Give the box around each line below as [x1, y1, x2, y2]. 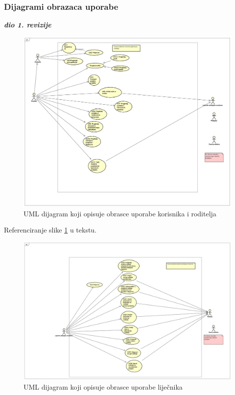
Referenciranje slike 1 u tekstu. [4, 225, 97, 235]
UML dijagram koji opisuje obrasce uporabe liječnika [23, 381, 183, 392]
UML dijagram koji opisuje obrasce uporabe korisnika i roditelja [23, 208, 216, 218]
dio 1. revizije [4, 20, 51, 30]
